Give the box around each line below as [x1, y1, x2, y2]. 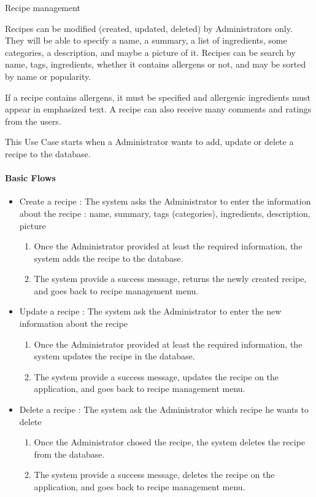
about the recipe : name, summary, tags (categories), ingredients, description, [19, 206, 310, 219]
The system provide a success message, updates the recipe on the [34, 370, 279, 383]
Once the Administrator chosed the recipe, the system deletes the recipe [34, 436, 306, 448]
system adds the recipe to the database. [34, 251, 183, 264]
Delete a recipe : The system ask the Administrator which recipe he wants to [19, 403, 309, 416]
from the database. [34, 447, 105, 460]
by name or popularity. [5, 69, 91, 82]
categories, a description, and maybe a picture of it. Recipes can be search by [5, 45, 296, 58]
